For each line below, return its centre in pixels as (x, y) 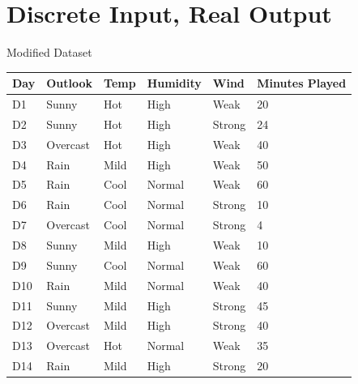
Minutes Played (302, 83)
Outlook (70, 83)
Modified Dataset (49, 52)
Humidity (174, 83)
